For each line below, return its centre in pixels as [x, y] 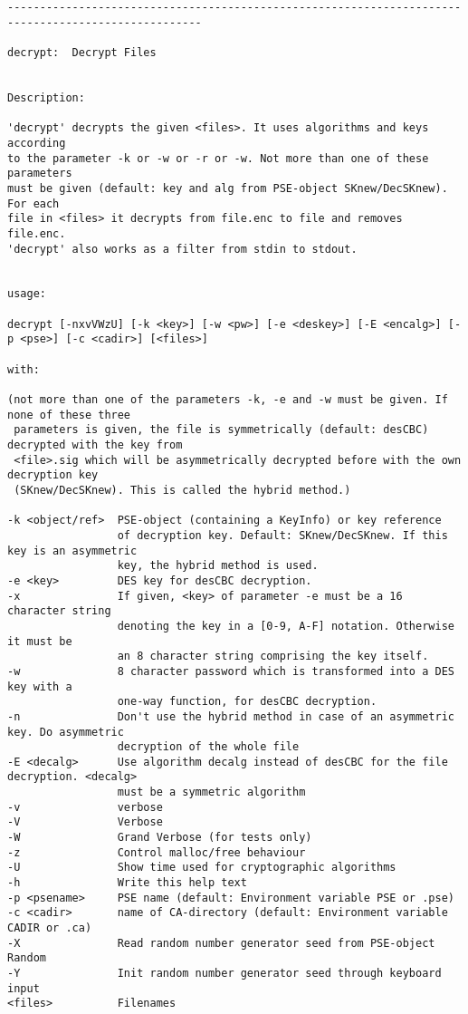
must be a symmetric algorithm [211, 792]
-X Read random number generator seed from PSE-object [221, 943]
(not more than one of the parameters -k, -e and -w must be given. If [228, 400]
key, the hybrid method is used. [218, 566]
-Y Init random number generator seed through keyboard [224, 973]
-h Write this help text [127, 883]
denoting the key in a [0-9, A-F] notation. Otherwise [286, 626]
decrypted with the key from [95, 445]
